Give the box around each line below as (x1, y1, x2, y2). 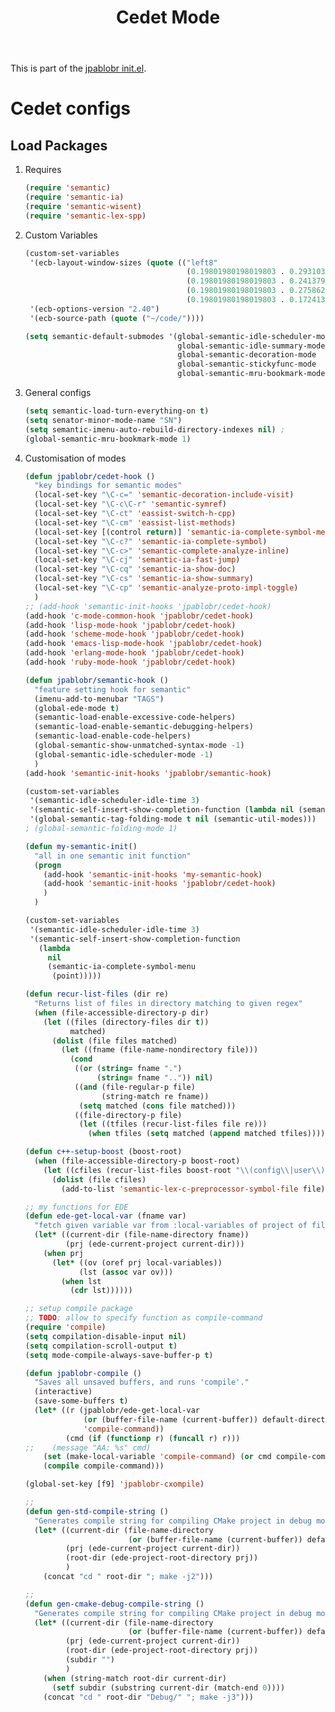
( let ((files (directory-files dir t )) (43, 1017, 210, 1027)
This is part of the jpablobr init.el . (10, 62, 147, 75)
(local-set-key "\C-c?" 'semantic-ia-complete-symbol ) (34, 536, 268, 546)
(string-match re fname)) (101, 1091, 210, 1101)
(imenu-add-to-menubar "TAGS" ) (34, 694, 165, 704)
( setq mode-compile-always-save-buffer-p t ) (24, 1350, 214, 1360)
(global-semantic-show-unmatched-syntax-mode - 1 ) (34, 741, 245, 751)
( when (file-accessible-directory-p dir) (34, 1007, 210, 1018)
